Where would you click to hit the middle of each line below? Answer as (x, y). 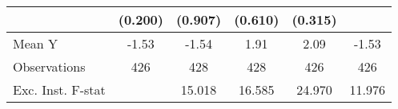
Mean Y (36, 43)
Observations (49, 66)
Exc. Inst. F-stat (59, 90)
